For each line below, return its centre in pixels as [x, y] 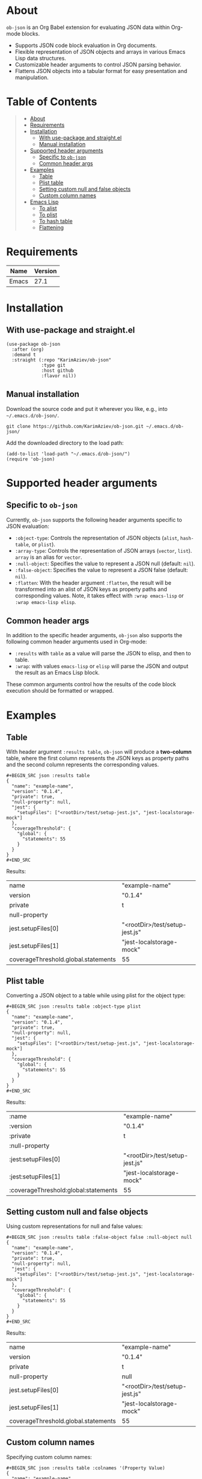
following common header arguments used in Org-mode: [77, 642]
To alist [48, 208]
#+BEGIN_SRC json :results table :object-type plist [74, 1007]
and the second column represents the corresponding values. [83, 765]
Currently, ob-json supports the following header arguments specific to [94, 520]
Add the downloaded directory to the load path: [65, 443]
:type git [54, 365]
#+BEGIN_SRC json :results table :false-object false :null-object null [99, 1238]
